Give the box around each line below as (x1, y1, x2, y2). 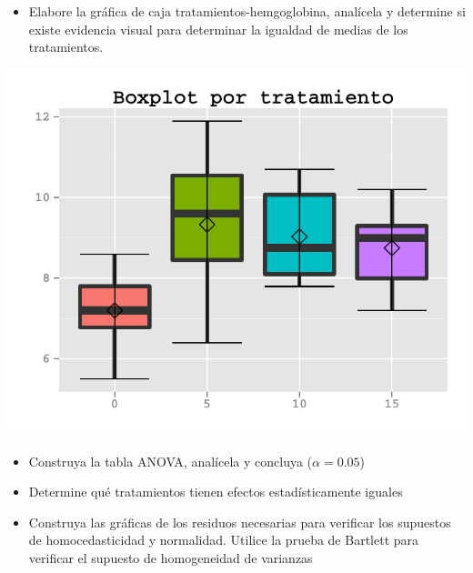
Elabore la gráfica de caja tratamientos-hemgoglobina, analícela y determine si (28, 2, 466, 20)
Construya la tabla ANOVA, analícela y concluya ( (28, 451, 313, 470)
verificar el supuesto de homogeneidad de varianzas (28, 548, 313, 567)
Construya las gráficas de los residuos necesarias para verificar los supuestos (28, 512, 451, 531)
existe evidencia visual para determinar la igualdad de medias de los (28, 19, 408, 38)
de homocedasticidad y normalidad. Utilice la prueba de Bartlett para (28, 530, 419, 549)
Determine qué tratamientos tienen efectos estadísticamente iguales (28, 482, 403, 501)
